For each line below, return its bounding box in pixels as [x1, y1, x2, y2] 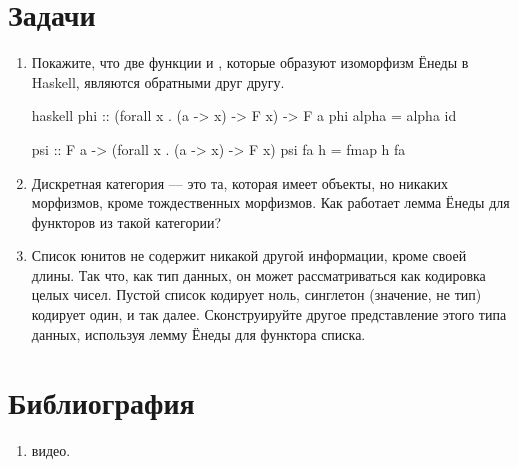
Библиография [8, 382, 195, 423]
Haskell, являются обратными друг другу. [31, 71, 285, 92]
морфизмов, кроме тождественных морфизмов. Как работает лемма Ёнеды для [31, 192, 510, 213]
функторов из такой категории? [31, 211, 222, 232]
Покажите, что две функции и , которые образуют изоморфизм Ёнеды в [31, 52, 469, 73]
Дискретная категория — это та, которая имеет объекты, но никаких [31, 172, 448, 193]
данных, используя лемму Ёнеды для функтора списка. [31, 323, 366, 344]
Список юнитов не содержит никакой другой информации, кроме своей [31, 245, 467, 266]
